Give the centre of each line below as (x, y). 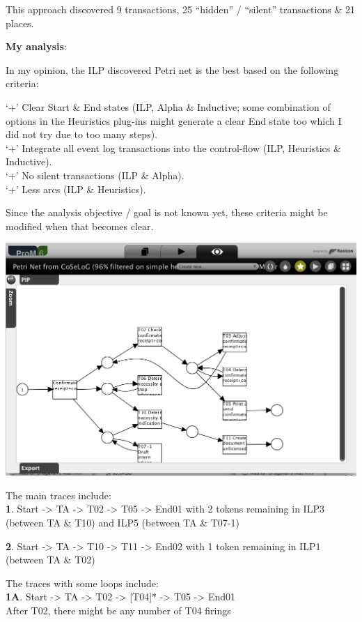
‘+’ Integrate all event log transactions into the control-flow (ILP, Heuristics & (173, 147)
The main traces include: (58, 495)
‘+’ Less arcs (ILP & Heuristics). (76, 189)
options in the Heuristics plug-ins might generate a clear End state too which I (174, 120)
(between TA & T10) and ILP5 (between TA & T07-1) (123, 522)
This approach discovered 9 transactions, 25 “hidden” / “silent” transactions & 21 (180, 9)
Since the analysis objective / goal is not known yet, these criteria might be (167, 212)
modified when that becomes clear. (80, 226)
